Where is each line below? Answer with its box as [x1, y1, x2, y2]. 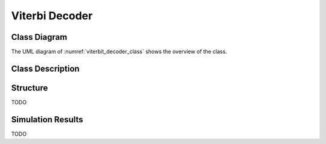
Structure [11, 83, 48, 93]
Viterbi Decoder [11, 9, 93, 22]
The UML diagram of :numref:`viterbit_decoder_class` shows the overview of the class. [11, 48, 228, 55]
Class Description [11, 63, 80, 74]
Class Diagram [11, 32, 68, 42]
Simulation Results [11, 114, 84, 125]
